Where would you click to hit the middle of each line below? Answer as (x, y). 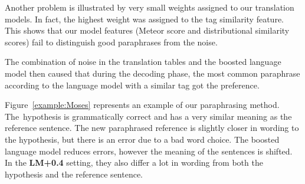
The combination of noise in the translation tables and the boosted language (143, 62)
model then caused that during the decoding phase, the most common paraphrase (152, 73)
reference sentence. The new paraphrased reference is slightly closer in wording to (152, 128)
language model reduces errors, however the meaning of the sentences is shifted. (149, 151)
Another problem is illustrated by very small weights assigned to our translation (150, 7)
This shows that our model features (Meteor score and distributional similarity (147, 30)
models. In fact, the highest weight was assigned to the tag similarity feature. (145, 19)
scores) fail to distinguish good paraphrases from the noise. (111, 42)
